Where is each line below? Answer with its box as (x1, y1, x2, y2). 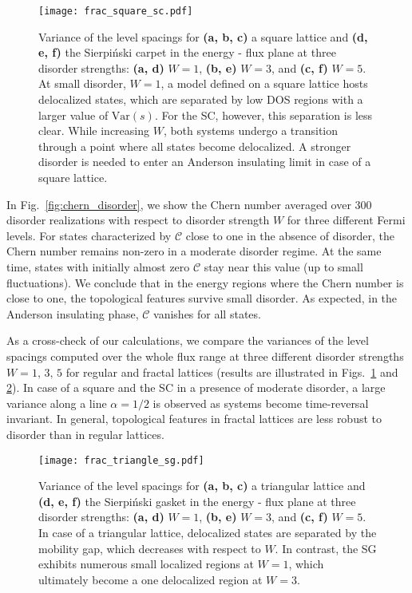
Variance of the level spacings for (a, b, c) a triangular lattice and (38, 477, 366, 494)
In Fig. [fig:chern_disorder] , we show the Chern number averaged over (6, 196, 351, 212)
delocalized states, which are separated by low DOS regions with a (38, 91, 363, 108)
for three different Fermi (287, 212, 406, 228)
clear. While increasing (38, 122, 149, 139)
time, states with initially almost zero (6, 258, 190, 275)
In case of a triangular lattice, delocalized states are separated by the (38, 524, 377, 540)
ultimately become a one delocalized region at (38, 571, 263, 587)
